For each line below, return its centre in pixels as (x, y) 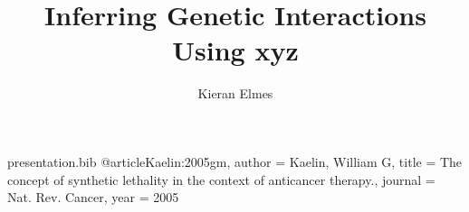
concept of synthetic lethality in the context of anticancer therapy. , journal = (221, 179)
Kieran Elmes (235, 93)
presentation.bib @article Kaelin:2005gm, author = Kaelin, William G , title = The (235, 161)
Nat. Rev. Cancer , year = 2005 (93, 197)
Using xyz (235, 50)
